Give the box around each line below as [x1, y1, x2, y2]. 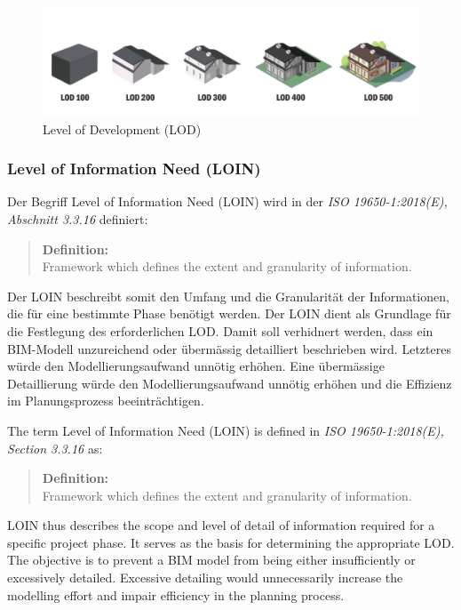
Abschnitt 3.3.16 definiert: [7, 209, 148, 228]
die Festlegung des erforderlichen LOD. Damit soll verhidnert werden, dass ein [7, 321, 433, 340]
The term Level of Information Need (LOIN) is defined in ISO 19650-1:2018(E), [7, 421, 444, 439]
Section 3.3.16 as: [7, 438, 103, 457]
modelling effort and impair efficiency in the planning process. [7, 585, 345, 604]
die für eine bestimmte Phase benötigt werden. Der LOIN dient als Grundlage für [7, 304, 451, 323]
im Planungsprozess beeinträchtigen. [7, 391, 204, 410]
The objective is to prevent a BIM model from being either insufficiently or [7, 550, 416, 569]
